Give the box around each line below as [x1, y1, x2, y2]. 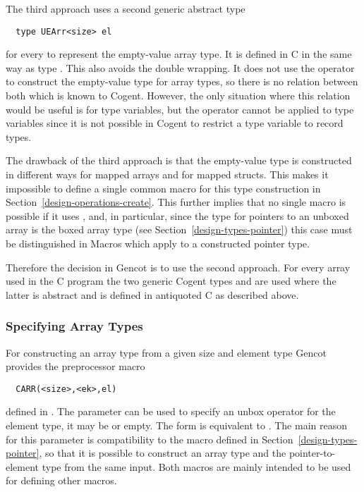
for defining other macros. [6, 473, 117, 488]
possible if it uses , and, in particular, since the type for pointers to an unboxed [6, 208, 349, 223]
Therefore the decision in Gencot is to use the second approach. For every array [6, 259, 351, 274]
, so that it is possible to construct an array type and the [39, 445, 286, 460]
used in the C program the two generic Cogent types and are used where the [6, 273, 336, 288]
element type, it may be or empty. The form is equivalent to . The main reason [6, 418, 347, 432]
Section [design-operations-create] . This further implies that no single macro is [6, 195, 346, 209]
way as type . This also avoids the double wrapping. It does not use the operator [6, 60, 355, 75]
